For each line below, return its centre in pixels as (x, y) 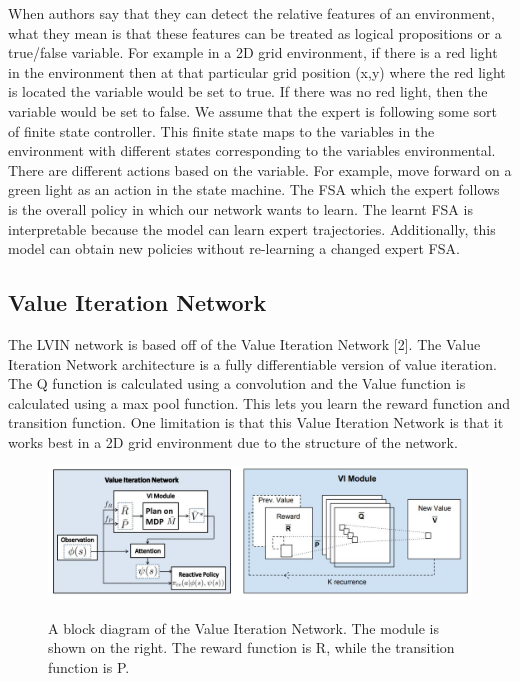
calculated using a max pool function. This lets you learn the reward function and (259, 402)
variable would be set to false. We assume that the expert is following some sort (253, 110)
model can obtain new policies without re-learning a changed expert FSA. (234, 248)
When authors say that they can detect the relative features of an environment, (251, 13)
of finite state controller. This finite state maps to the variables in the (221, 130)
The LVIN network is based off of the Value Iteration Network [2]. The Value (244, 343)
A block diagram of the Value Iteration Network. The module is (244, 627)
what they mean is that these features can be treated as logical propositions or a (255, 32)
